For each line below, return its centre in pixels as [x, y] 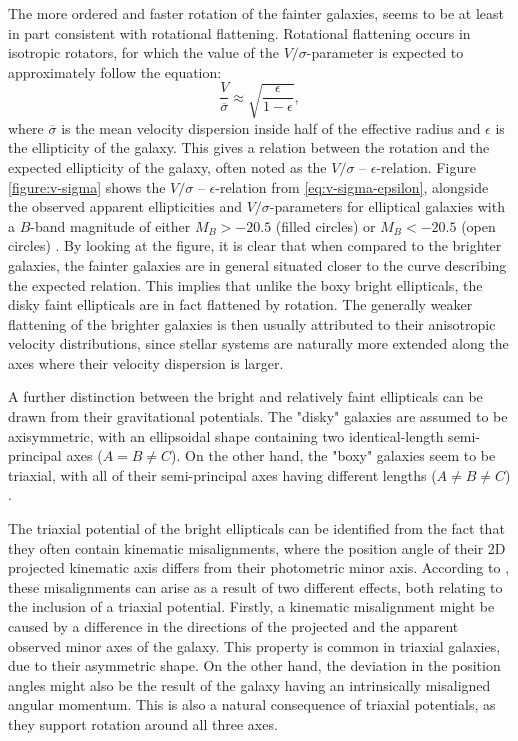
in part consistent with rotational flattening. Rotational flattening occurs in [239, 32]
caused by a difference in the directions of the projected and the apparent [233, 626]
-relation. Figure [426, 166]
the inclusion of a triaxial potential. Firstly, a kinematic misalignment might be [251, 606]
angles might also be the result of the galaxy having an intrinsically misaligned [249, 684]
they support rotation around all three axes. [143, 723]
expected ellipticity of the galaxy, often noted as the [167, 166]
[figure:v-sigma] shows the [87, 186]
